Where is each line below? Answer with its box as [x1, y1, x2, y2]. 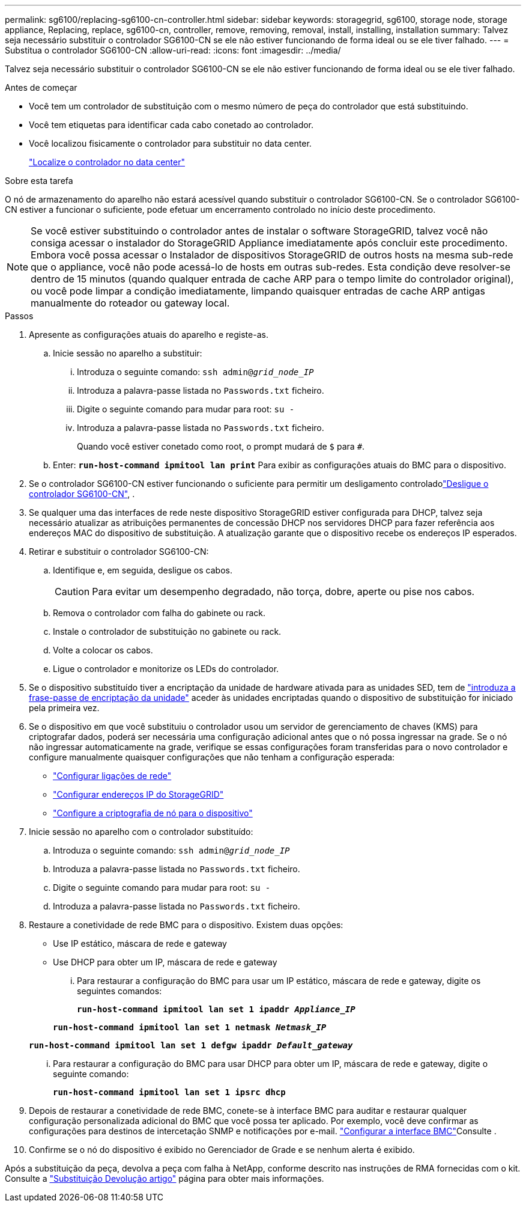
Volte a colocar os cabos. [53, 645, 153, 655]
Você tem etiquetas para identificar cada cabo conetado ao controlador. [29, 120, 314, 130]
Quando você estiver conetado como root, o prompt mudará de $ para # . [77, 441, 365, 451]
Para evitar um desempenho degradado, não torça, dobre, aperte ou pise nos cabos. [92, 585, 475, 597]
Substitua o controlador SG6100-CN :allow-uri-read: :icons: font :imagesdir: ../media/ [5, 45, 341, 55]
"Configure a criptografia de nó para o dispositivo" [53, 808, 253, 818]
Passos [5, 311, 34, 321]
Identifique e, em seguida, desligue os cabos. [53, 565, 232, 575]
